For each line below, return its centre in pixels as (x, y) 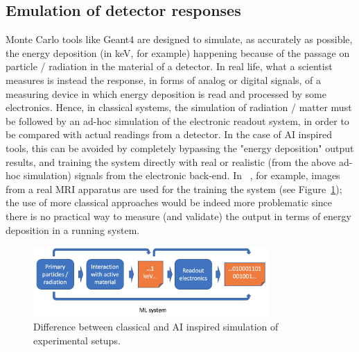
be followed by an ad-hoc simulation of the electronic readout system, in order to (177, 120)
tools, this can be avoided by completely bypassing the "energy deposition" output (180, 148)
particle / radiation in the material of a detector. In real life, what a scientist (169, 66)
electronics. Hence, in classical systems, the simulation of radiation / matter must (179, 107)
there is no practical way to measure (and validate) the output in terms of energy (178, 216)
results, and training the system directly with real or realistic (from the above (171, 161)
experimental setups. (77, 340)
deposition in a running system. (73, 229)
